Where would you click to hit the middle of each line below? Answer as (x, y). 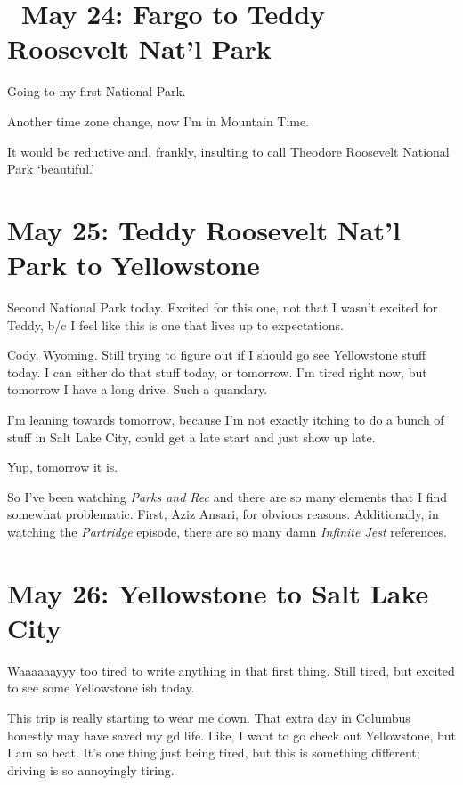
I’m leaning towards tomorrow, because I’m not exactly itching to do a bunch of (226, 419)
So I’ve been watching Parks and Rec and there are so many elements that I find (227, 496)
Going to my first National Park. (97, 91)
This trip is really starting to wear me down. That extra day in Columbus (209, 718)
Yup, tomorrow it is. (63, 467)
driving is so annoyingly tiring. (91, 769)
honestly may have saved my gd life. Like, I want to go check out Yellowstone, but (231, 735)
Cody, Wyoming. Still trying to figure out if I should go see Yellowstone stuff (217, 355)
